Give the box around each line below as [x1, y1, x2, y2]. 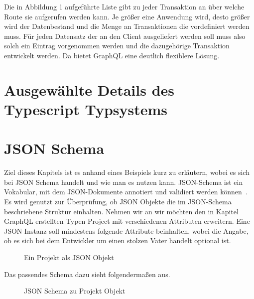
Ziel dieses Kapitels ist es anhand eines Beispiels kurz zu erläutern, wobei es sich [4, 167, 250, 177]
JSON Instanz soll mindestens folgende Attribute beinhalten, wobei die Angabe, [4, 225, 249, 236]
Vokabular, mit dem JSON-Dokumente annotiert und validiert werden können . [4, 186, 248, 197]
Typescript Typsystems [4, 99, 168, 119]
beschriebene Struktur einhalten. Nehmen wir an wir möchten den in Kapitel [4, 206, 239, 216]
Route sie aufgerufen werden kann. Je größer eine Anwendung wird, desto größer [4, 11, 250, 21]
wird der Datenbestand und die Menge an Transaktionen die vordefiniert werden [4, 21, 250, 31]
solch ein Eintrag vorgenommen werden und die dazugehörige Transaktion [4, 40, 230, 51]
